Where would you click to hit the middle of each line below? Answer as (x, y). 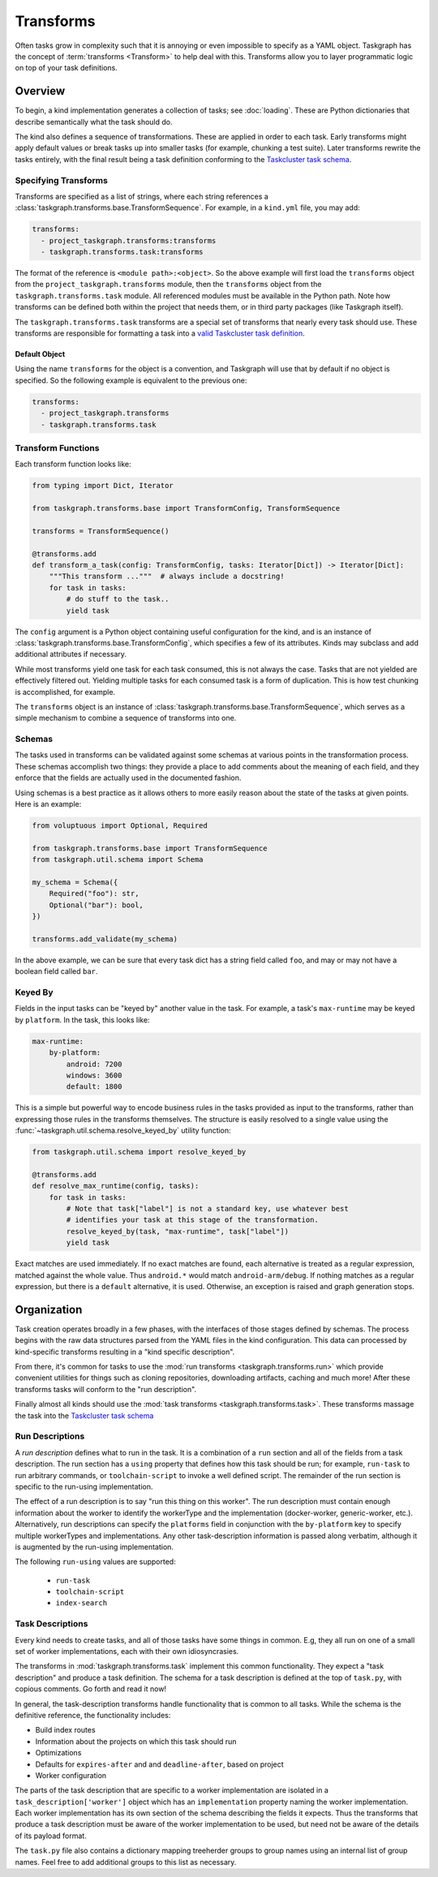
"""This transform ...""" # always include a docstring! (167, 576)
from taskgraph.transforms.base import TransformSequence (150, 848)
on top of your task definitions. (66, 68)
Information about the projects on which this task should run (136, 1741)
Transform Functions (57, 448)
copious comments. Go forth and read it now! (90, 1689)
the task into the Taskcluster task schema (84, 1416)
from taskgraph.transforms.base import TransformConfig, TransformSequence (186, 508)
